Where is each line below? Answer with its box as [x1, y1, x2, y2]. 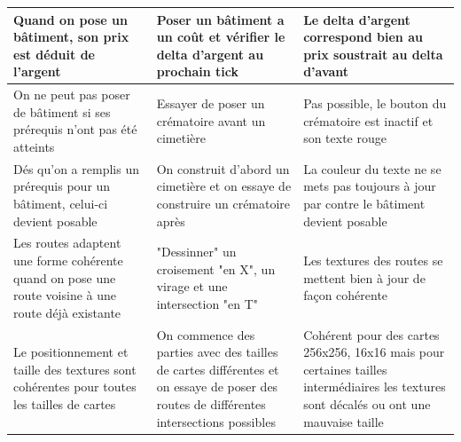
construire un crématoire [156, 193, 291, 212]
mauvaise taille [303, 412, 384, 430]
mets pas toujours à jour [303, 177, 436, 195]
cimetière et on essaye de [156, 177, 292, 195]
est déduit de [13, 44, 95, 63]
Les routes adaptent [13, 233, 121, 252]
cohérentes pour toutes [13, 377, 137, 396]
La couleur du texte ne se [303, 159, 441, 178]
